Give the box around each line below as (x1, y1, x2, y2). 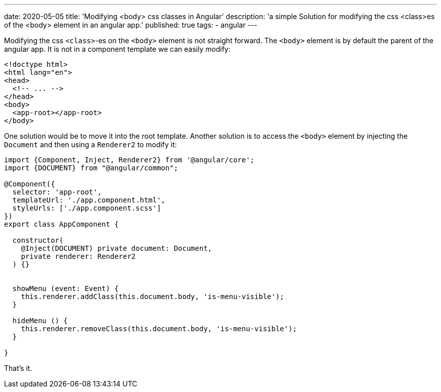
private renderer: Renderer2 (21, 252, 136, 260)
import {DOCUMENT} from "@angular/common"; (4, 164, 178, 172)
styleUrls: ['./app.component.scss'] (12, 204, 161, 212)
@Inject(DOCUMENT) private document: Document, (21, 244, 212, 252)
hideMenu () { (12, 317, 68, 325)
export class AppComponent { (4, 220, 119, 228)
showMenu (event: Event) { (12, 284, 119, 292)
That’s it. (4, 364, 32, 372)
